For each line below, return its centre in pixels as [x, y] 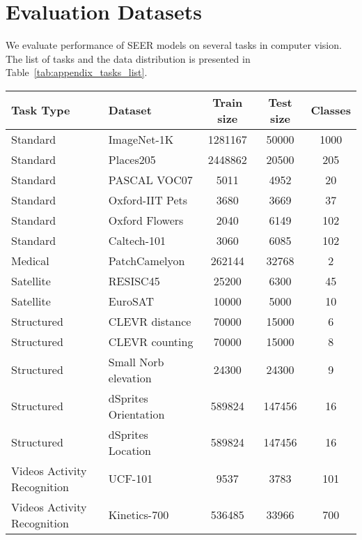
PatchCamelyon [147, 260]
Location [129, 450]
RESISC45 [134, 280]
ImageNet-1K [141, 139]
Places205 [132, 159]
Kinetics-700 [139, 515]
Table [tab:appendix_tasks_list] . [77, 72]
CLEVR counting [151, 341]
